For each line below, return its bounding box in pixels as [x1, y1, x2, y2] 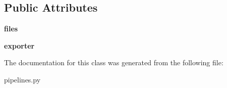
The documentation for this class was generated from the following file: [4, 57, 223, 68]
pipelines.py [4, 74, 41, 84]
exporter [4, 40, 35, 51]
